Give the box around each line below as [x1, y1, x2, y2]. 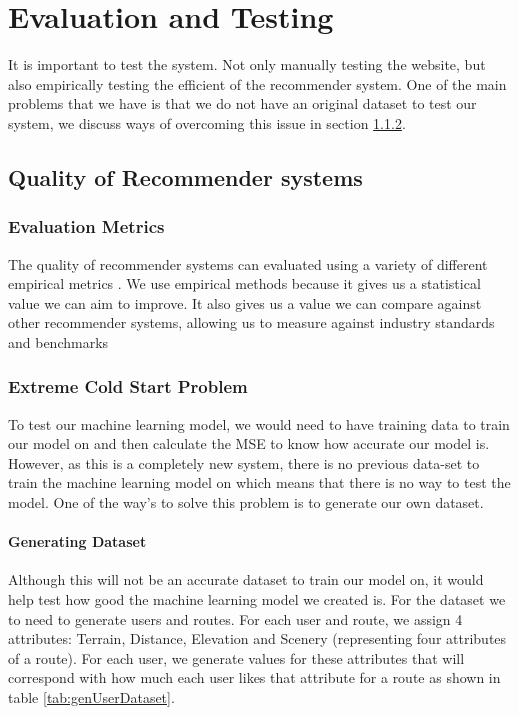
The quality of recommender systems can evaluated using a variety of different [8, 253, 488, 274]
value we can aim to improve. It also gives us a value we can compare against [8, 292, 482, 313]
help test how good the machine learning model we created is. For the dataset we [8, 589, 506, 610]
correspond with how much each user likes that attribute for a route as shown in [8, 667, 501, 688]
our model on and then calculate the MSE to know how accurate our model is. [8, 433, 490, 454]
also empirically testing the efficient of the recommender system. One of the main [8, 73, 507, 94]
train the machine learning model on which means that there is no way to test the [8, 472, 511, 493]
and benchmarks [8, 331, 109, 352]
